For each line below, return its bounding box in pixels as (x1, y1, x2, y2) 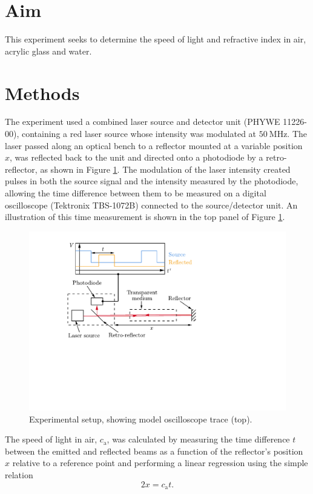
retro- (266, 151, 287, 164)
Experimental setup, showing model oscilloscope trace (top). (29, 412, 252, 425)
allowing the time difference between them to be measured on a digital (5, 187, 266, 199)
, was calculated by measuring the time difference (107, 433, 290, 446)
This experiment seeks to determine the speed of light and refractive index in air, (5, 33, 306, 45)
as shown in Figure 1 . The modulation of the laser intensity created (40, 162, 291, 175)
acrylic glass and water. (5, 44, 92, 57)
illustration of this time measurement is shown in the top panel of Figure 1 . (5, 210, 285, 223)
